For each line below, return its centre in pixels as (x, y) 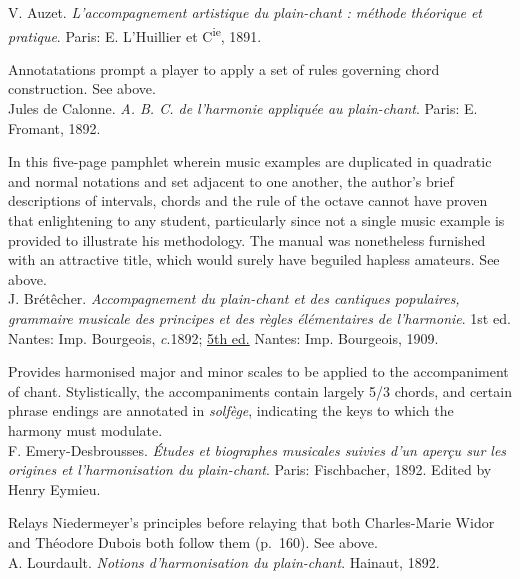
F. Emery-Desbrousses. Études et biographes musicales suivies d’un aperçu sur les (257, 449)
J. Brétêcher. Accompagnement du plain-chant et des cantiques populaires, (234, 298)
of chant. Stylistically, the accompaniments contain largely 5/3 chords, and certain (260, 390)
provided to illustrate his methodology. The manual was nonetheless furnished (247, 239)
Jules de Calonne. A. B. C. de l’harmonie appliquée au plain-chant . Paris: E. (243, 108)
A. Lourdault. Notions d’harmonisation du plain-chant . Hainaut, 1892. (224, 561)
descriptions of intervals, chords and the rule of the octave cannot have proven (248, 200)
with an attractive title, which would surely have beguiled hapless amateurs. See (254, 259)
